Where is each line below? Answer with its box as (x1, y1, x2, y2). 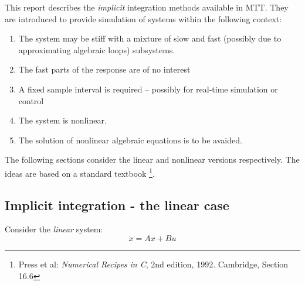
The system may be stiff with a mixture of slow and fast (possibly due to (18, 32, 282, 44)
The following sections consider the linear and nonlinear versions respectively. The (5, 153, 300, 166)
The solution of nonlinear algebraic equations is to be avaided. (18, 133, 242, 146)
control (18, 94, 44, 107)
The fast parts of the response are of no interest (18, 63, 191, 75)
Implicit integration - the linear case (5, 195, 229, 214)
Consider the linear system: (5, 223, 103, 235)
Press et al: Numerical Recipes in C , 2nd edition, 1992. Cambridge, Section (18, 258, 289, 270)
